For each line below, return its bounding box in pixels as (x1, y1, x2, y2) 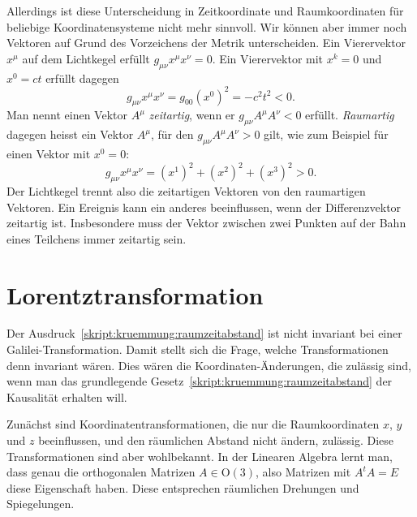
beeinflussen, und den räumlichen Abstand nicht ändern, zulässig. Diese (38, 432, 394, 449)
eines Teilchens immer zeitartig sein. (6, 230, 187, 247)
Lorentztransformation (6, 278, 264, 311)
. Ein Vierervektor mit (212, 50, 324, 67)
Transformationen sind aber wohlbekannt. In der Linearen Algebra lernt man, (6, 447, 393, 464)
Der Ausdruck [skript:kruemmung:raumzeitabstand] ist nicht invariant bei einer (6, 325, 402, 342)
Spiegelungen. (6, 495, 75, 512)
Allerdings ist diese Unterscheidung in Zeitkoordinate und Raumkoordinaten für (6, 2, 404, 19)
